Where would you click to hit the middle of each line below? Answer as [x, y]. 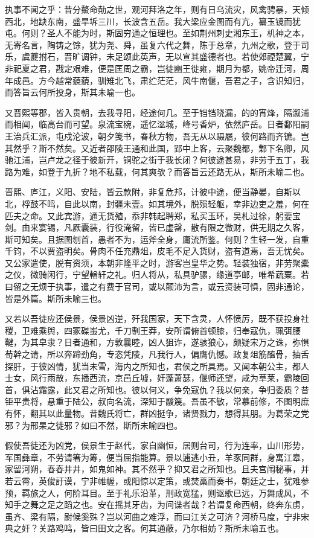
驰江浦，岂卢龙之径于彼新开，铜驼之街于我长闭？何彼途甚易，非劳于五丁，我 [157, 160]
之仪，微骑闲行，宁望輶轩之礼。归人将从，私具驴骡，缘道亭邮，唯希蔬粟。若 [157, 274]
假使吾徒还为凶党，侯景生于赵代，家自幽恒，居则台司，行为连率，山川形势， [157, 445]
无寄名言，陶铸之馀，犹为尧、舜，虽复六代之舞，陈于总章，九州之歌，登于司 [157, 44]
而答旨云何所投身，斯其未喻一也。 [72, 92]
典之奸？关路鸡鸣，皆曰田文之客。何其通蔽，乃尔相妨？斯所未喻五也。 [144, 528]
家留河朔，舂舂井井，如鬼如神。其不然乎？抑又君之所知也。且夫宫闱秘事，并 [157, 469]
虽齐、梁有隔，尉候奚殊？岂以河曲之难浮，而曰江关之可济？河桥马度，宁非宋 [157, 516]
